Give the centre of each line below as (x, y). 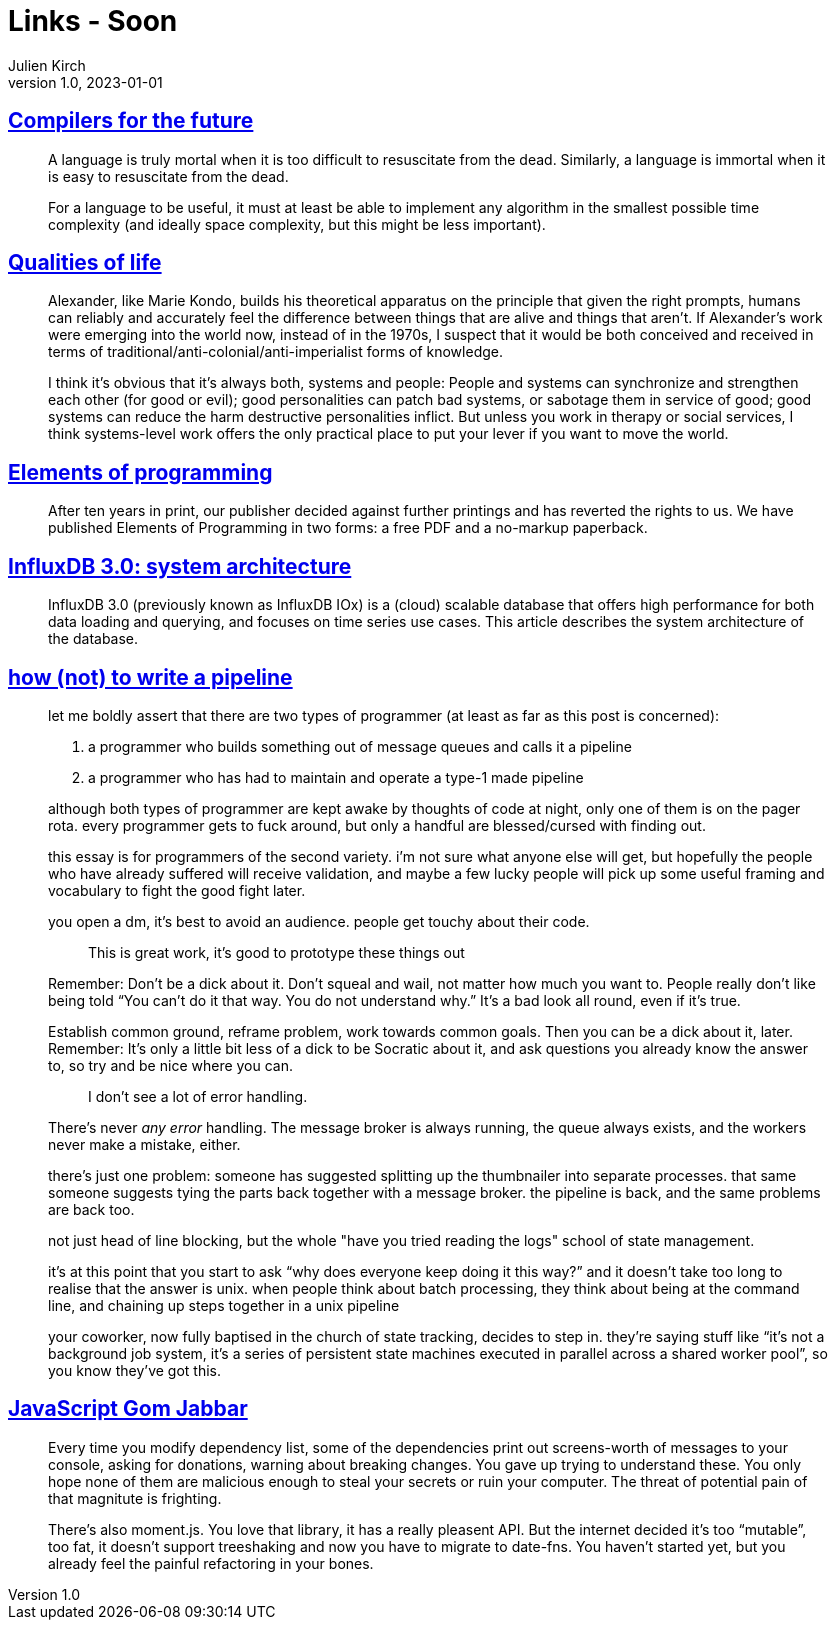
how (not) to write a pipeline (150, 677)
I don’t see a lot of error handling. (198, 1096)
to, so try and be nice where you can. (171, 1065)
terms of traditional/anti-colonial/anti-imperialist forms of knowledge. (275, 352)
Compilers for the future (131, 121)
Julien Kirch (47, 65)
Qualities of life (85, 263)
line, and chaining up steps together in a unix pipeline (224, 1305)
